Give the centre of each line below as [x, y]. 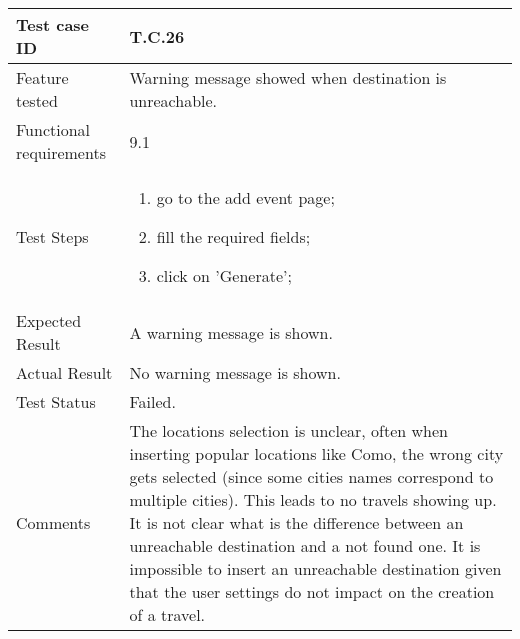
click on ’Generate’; [224, 275]
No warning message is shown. [235, 372]
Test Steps [52, 236]
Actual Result [64, 372]
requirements [61, 152]
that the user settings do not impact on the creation [312, 591]
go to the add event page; [245, 197]
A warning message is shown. [231, 332]
